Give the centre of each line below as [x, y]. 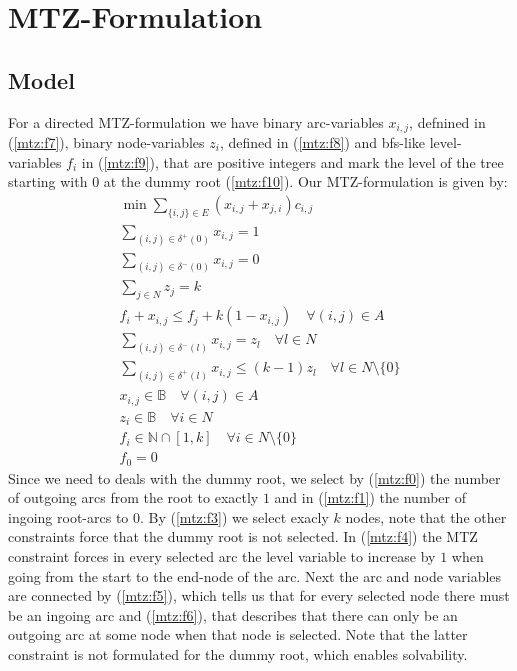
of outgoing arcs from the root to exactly [133, 497]
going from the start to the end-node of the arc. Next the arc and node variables [255, 575]
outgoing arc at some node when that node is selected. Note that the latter [238, 634]
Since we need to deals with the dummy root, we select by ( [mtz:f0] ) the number [254, 477]
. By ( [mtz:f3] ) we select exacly [234, 516]
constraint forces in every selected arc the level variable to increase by [222, 555]
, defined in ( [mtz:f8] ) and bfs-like [322, 142]
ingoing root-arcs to [68, 516]
